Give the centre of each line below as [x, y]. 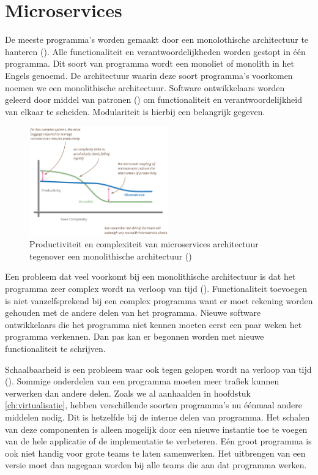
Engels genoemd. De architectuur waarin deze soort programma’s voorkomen [149, 75]
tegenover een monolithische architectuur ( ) [111, 256]
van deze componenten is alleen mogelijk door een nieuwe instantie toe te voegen [156, 429]
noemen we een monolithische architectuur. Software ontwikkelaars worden [145, 87]
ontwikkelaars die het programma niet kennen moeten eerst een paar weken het [153, 324]
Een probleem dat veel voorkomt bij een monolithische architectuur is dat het [150, 276]
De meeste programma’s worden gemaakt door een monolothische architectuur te [157, 39]
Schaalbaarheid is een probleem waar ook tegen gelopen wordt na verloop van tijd [158, 369]
